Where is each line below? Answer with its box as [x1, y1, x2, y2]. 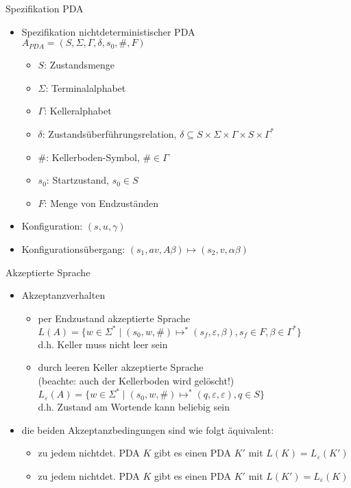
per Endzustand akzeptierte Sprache [38, 310, 191, 325]
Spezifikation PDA [5, 1, 84, 15]
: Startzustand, [46, 173, 109, 187]
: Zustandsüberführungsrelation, [42, 126, 177, 141]
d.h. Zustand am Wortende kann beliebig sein [38, 400, 230, 414]
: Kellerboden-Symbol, [46, 149, 140, 164]
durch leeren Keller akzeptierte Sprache [38, 360, 204, 374]
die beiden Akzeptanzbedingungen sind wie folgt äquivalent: [21, 422, 274, 437]
